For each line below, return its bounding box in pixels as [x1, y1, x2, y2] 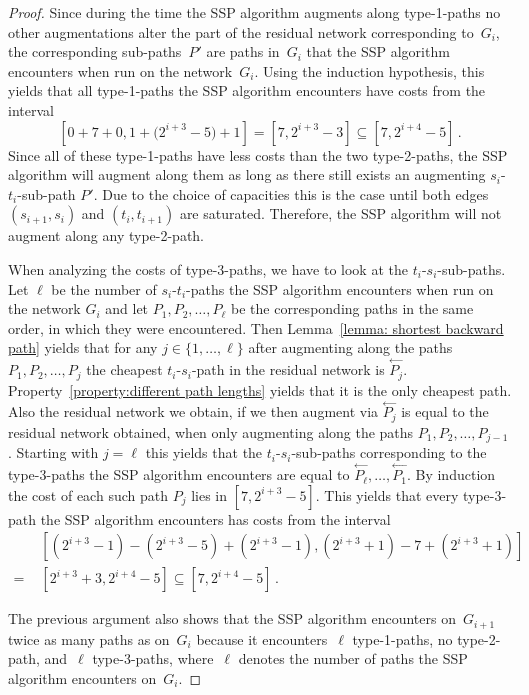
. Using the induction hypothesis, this [254, 60, 485, 81]
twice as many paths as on [8, 628, 170, 649]
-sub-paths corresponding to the [291, 442, 487, 463]
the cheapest [86, 359, 163, 380]
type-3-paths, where [92, 648, 214, 669]
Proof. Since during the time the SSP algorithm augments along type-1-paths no [8, 2, 501, 22]
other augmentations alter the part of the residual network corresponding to [8, 21, 474, 42]
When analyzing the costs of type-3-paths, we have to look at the [8, 258, 408, 279]
